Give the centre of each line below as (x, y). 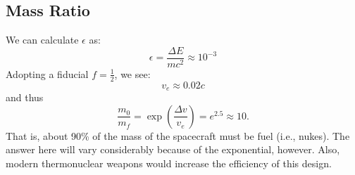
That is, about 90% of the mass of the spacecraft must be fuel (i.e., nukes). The (178, 135)
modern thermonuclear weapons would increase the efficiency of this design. (169, 163)
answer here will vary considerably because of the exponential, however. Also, (173, 149)
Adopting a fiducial (47, 73)
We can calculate (42, 40)
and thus (25, 97)
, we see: (132, 73)
